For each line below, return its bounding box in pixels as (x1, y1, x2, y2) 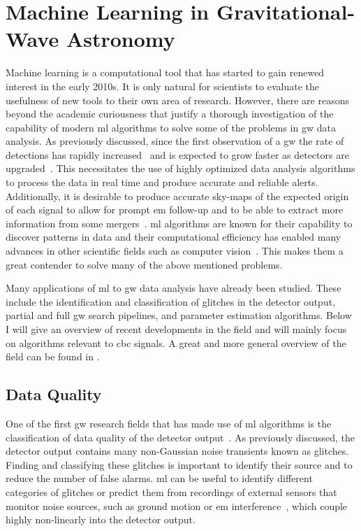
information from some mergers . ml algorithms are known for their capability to (6, 215, 353, 230)
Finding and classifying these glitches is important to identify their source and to (6, 457, 353, 472)
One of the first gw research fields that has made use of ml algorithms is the (6, 416, 332, 430)
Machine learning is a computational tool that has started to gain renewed (6, 65, 325, 80)
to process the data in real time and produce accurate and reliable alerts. (6, 175, 318, 190)
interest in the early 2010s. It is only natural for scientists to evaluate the (6, 78, 319, 93)
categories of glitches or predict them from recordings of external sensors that (6, 484, 337, 499)
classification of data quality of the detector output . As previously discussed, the (6, 430, 355, 444)
